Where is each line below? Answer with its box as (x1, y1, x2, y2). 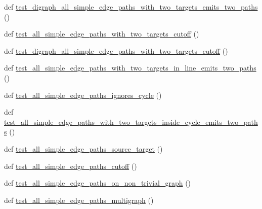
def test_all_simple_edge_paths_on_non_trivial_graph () (4, 178, 191, 188)
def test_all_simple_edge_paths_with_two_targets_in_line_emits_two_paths (4, 62, 256, 73)
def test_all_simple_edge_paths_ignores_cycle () (4, 89, 162, 100)
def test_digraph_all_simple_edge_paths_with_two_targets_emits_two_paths (4, 2, 258, 12)
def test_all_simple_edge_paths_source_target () (4, 143, 163, 154)
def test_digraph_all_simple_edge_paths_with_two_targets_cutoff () (4, 45, 228, 56)
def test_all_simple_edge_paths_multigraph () (4, 194, 154, 205)
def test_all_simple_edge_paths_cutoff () (4, 160, 137, 171)
